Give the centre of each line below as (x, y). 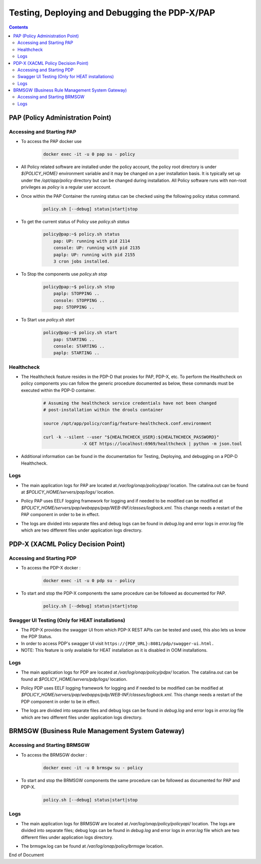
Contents (19, 27)
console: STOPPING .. (79, 300)
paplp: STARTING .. (77, 353)
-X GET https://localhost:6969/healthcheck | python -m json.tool (162, 444)
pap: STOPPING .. (74, 307)
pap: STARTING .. (74, 339)
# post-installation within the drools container (103, 410)
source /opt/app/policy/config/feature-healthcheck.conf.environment (127, 423)
